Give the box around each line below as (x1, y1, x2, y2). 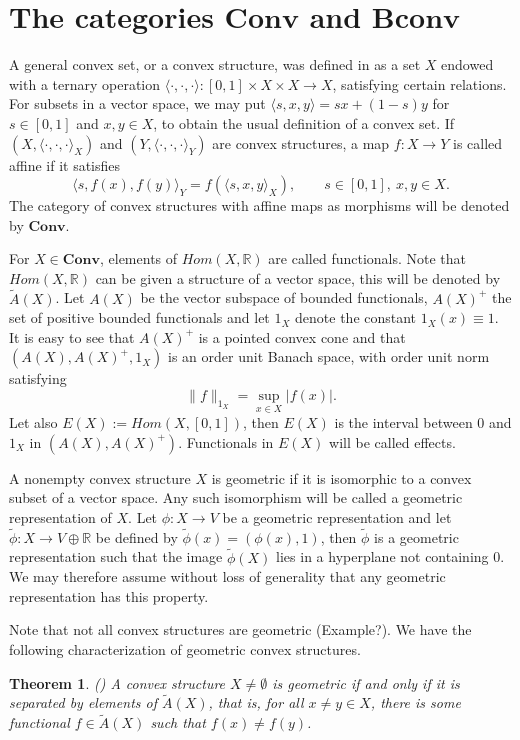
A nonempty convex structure (9, 467, 191, 488)
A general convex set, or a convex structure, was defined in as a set (9, 54, 421, 75)
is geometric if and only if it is (272, 672, 460, 693)
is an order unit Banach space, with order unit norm (168, 346, 490, 367)
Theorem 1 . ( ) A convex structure (9, 672, 226, 693)
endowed (441, 54, 494, 75)
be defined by (95, 526, 178, 547)
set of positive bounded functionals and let (9, 307, 270, 328)
